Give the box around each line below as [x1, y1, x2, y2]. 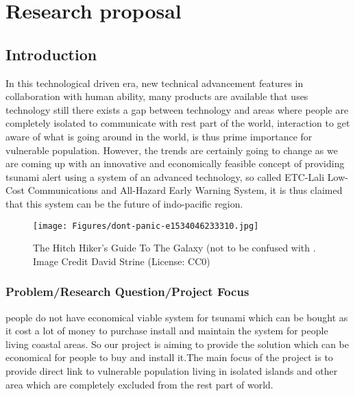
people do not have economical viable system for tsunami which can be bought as [5, 310, 348, 324]
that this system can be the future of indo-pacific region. [5, 196, 243, 210]
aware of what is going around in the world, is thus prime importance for [5, 129, 313, 143]
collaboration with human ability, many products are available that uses [5, 89, 308, 103]
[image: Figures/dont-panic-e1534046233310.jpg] [33, 221, 259, 231]
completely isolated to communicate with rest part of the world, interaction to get [5, 116, 350, 130]
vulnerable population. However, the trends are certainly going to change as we [5, 143, 338, 157]
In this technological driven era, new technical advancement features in [5, 75, 304, 90]
